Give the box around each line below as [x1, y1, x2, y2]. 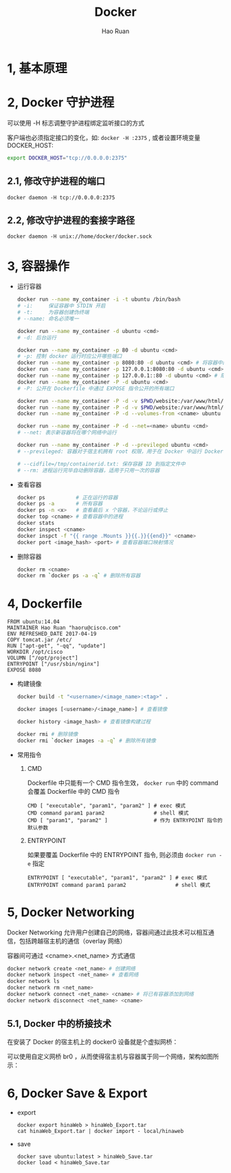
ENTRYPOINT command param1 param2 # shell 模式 [27, 881, 211, 888]
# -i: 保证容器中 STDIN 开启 [16, 303, 106, 310]
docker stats [16, 520, 55, 527]
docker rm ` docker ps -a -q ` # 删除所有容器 [16, 572, 141, 579]
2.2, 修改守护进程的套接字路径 [7, 214, 135, 226]
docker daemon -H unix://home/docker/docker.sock [7, 233, 153, 240]
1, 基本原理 [7, 60, 67, 76]
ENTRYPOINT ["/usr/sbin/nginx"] [7, 661, 100, 668]
